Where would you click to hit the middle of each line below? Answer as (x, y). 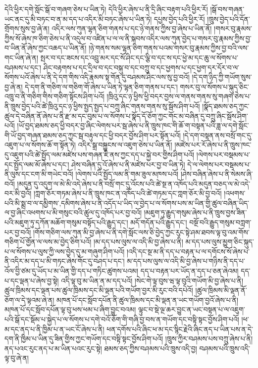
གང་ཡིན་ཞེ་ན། (22, 57)
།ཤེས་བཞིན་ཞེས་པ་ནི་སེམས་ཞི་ (217, 174)
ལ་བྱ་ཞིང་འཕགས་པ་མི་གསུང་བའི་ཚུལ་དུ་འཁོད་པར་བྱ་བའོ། (73, 212)
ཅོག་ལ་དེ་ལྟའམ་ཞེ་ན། (29, 299)
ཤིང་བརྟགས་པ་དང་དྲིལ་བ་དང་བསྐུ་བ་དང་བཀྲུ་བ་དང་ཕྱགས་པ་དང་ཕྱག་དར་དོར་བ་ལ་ (141, 67)
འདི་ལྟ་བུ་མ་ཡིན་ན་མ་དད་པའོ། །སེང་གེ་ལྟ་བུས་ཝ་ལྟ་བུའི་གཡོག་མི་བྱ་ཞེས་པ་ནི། (152, 280)
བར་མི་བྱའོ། (18, 193)
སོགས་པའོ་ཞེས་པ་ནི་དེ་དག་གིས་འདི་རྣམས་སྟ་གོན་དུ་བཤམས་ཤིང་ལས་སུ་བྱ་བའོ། (97, 77)
